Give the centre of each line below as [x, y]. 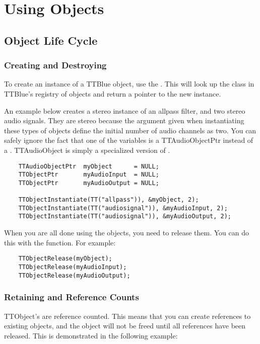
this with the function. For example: [60, 242]
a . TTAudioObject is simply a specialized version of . [87, 150]
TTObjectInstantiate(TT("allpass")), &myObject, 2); [109, 200]
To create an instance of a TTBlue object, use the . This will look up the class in [129, 84]
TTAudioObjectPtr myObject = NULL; [89, 166]
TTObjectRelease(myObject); [65, 259]
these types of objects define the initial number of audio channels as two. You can [130, 130]
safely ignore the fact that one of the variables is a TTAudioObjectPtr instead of [129, 140]
